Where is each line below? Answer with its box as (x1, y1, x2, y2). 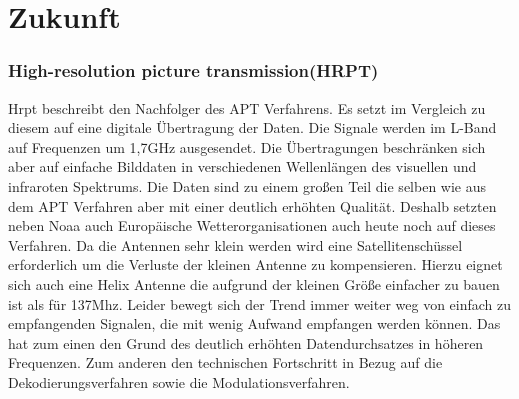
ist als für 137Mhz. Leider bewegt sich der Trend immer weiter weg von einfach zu (8, 293, 512, 314)
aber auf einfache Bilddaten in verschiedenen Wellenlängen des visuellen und (8, 156, 477, 177)
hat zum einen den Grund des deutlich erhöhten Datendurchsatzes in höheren (8, 332, 484, 353)
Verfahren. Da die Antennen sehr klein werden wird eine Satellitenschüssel (8, 234, 463, 255)
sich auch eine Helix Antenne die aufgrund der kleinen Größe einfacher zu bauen (8, 273, 500, 294)
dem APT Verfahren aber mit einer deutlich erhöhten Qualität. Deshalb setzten (8, 195, 497, 216)
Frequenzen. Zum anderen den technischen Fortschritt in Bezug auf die (8, 352, 443, 373)
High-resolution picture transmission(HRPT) (8, 58, 379, 83)
